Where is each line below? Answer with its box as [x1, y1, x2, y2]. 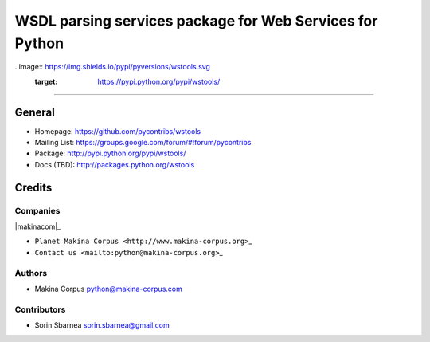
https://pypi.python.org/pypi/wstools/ [97, 77, 221, 86]
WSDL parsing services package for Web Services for [14, 12, 378, 29]
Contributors [14, 304, 66, 315]
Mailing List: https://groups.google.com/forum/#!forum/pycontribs [34, 138, 252, 147]
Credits [14, 180, 53, 195]
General [14, 105, 56, 119]
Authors [14, 267, 48, 278]
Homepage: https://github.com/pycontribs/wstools [34, 126, 201, 136]
